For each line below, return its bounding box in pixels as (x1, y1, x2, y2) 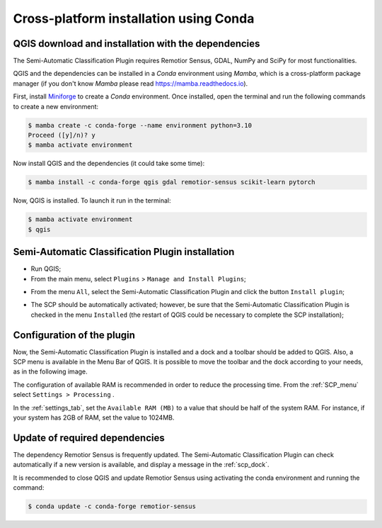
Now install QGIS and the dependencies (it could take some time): (13, 159, 205, 168)
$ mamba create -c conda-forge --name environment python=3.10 (28, 121, 253, 129)
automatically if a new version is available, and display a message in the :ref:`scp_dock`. (13, 461, 270, 469)
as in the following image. (13, 367, 88, 376)
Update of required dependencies (13, 432, 166, 444)
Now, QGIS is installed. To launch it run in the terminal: (13, 196, 171, 205)
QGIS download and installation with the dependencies (13, 38, 260, 50)
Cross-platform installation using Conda (13, 11, 255, 26)
